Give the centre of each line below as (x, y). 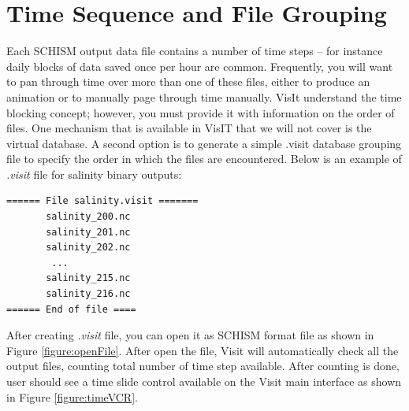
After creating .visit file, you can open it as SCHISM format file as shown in (190, 335)
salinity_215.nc (88, 278)
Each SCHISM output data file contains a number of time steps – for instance (195, 51)
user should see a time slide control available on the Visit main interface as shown (204, 381)
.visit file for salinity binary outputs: (94, 174)
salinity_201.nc (88, 232)
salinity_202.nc (88, 248)
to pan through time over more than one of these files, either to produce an (188, 81)
